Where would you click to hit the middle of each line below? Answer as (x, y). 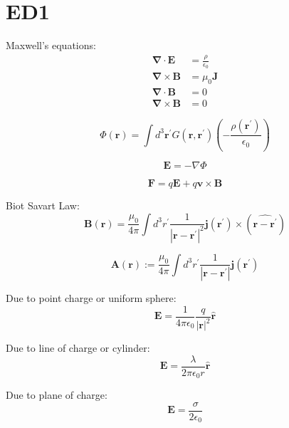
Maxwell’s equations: (51, 45)
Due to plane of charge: (57, 395)
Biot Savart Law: (43, 205)
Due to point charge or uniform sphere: (91, 298)
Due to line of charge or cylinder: (78, 348)
